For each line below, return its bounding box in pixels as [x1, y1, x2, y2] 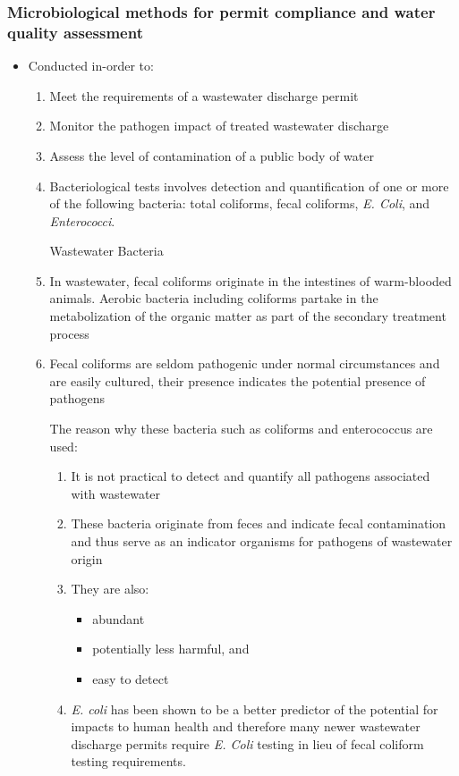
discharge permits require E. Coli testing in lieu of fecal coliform [71, 734, 424, 753]
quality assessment [7, 21, 143, 43]
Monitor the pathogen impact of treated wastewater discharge [49, 116, 389, 135]
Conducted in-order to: [28, 56, 154, 75]
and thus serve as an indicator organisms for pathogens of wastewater [71, 532, 453, 551]
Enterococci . [49, 211, 115, 230]
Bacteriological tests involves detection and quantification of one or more [49, 176, 449, 195]
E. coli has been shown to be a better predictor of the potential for [71, 699, 438, 718]
